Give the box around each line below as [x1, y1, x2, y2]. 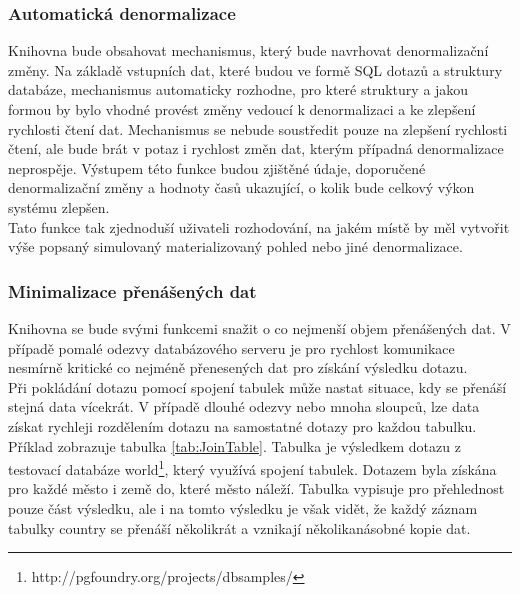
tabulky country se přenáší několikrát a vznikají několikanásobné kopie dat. [8, 517, 471, 538]
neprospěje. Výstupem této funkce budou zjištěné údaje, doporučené [8, 157, 426, 178]
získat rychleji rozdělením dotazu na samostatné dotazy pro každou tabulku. [8, 415, 477, 436]
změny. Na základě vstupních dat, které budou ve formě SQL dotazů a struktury [8, 59, 503, 80]
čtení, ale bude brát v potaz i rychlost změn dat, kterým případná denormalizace [8, 138, 504, 159]
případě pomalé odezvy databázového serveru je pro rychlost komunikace [8, 337, 455, 358]
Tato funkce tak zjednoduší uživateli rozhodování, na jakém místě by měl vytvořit [8, 216, 510, 237]
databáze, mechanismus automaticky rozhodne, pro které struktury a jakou [8, 79, 469, 100]
